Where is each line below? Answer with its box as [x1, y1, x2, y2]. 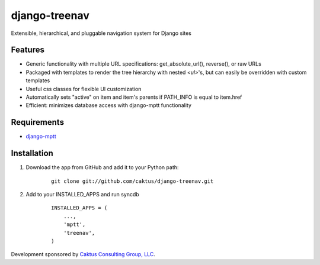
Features [11, 45, 44, 55]
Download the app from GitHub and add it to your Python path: [25, 164, 179, 171]
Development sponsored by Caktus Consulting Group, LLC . [11, 251, 155, 258]
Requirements [11, 117, 65, 127]
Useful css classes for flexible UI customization [25, 85, 142, 92]
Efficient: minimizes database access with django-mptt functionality [25, 102, 192, 109]
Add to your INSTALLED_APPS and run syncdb [25, 191, 139, 198]
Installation [11, 148, 53, 159]
